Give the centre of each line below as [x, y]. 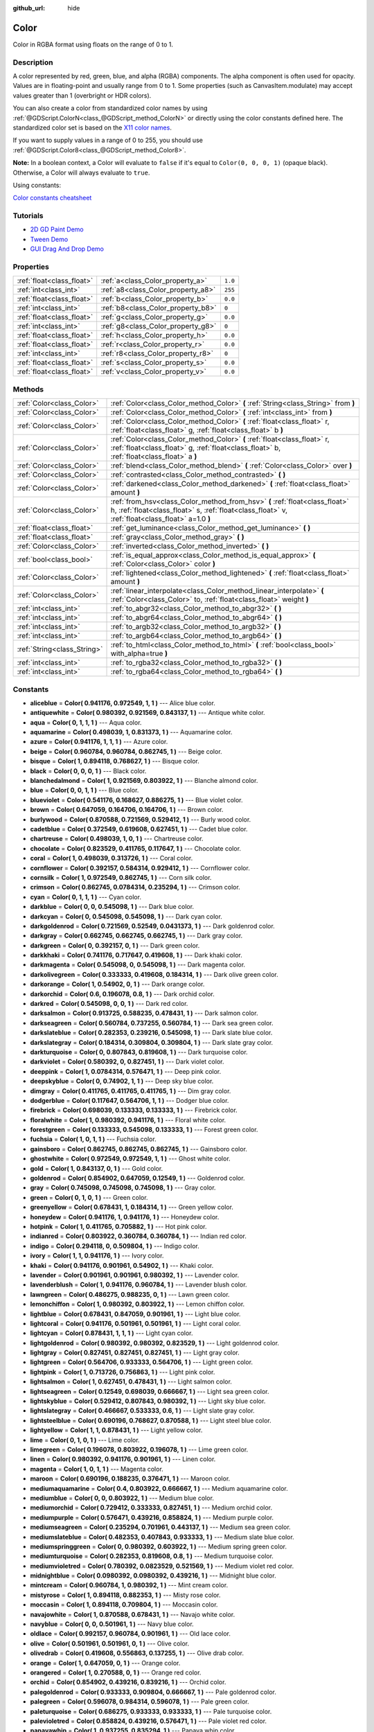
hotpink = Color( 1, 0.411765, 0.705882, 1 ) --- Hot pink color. [118, 1227]
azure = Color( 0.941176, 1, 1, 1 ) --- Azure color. [99, 742]
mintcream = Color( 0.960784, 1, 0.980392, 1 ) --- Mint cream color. [129, 1585]
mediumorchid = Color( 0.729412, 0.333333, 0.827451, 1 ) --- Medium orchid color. [151, 1508]
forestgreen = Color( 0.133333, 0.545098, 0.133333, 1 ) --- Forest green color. [144, 1130]
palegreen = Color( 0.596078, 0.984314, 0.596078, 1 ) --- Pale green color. [140, 1702]
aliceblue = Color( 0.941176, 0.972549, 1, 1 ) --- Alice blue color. [123, 702]
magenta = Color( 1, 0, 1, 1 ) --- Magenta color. [97, 1469]
